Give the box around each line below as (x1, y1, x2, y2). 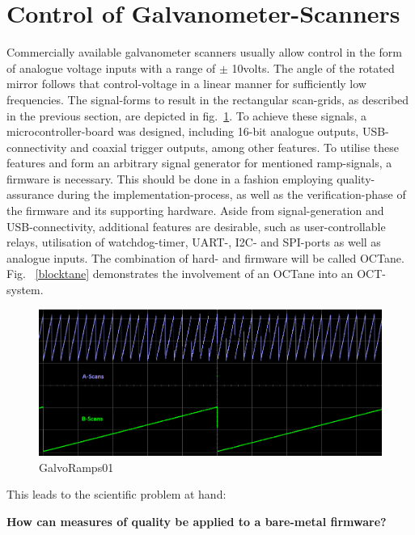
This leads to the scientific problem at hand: (6, 486, 227, 503)
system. (6, 281, 44, 298)
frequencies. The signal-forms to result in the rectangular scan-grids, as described (6, 91, 409, 107)
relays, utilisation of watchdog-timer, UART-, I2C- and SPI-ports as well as (6, 234, 381, 251)
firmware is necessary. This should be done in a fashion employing (6, 170, 333, 187)
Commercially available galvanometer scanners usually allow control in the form (6, 44, 402, 61)
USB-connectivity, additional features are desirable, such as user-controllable (6, 217, 386, 234)
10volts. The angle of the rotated (231, 59, 395, 76)
